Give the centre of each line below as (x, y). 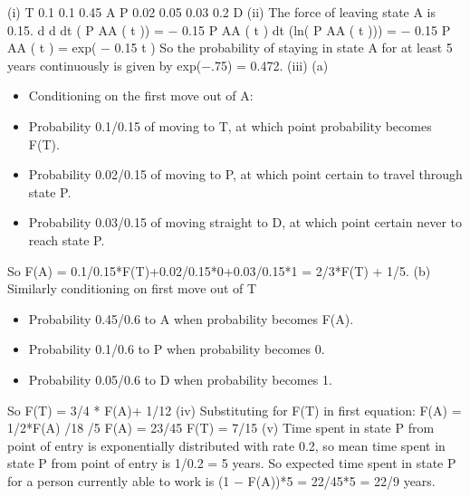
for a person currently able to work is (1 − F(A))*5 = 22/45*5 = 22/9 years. (221, 480)
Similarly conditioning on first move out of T (132, 288)
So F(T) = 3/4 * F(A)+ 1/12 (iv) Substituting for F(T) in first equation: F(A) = (235, 410)
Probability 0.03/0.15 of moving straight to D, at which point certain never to (245, 222)
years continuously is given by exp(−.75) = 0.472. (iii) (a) (168, 65)
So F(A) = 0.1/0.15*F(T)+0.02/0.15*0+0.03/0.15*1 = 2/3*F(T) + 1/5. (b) (219, 270)
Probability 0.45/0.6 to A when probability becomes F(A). (191, 318)
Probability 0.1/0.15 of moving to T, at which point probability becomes (230, 125)
